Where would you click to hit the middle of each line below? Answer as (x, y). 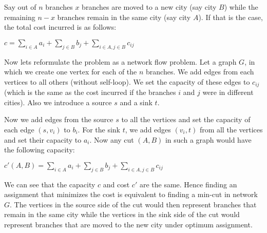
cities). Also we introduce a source (58, 102)
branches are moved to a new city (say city (149, 7)
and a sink (136, 102)
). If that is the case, (231, 17)
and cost (116, 184)
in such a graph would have (208, 139)
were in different (228, 92)
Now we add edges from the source (59, 119)
